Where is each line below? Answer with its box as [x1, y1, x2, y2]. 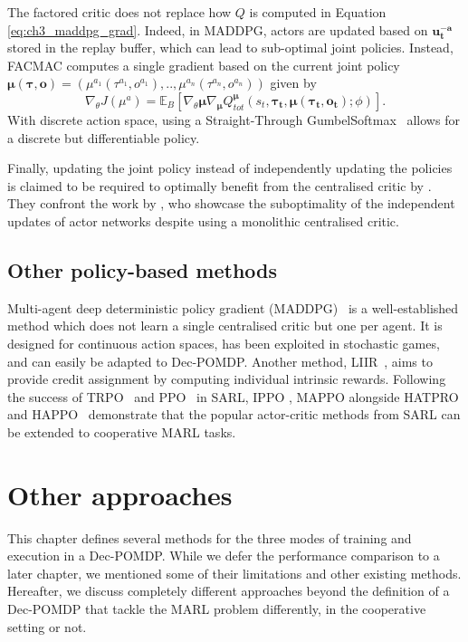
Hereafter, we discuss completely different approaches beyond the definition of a [7, 581, 450, 600]
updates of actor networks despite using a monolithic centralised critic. [7, 211, 399, 230]
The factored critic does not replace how [7, 3, 232, 21]
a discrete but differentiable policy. [7, 128, 200, 147]
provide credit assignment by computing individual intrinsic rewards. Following [7, 369, 446, 388]
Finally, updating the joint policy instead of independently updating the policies [7, 158, 453, 177]
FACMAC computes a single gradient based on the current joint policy [7, 55, 400, 74]
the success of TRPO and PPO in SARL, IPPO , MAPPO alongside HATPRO [7, 387, 459, 406]
